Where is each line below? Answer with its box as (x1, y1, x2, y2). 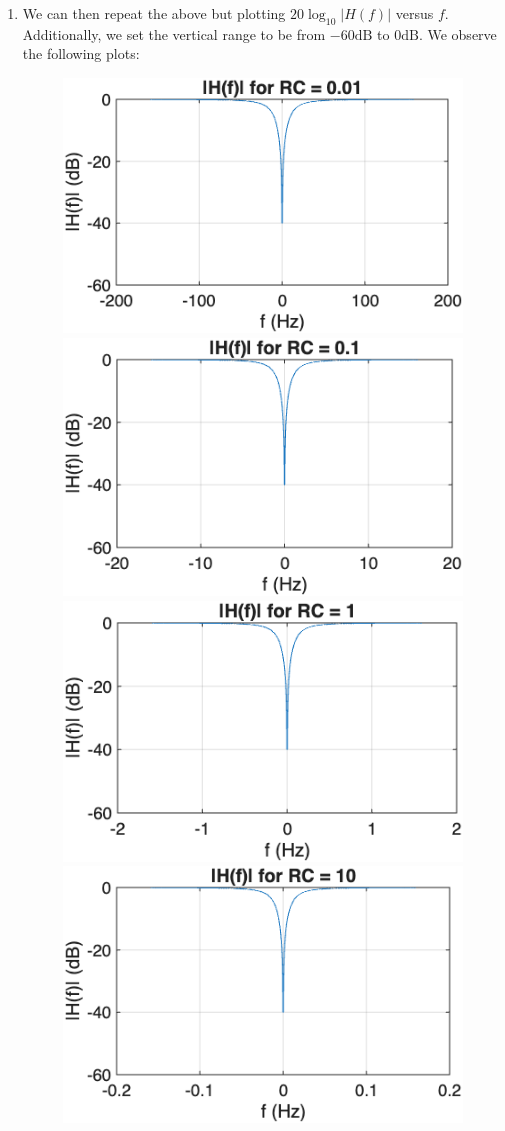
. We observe (418, 23, 497, 44)
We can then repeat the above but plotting (22, 3, 286, 23)
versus (395, 3, 434, 23)
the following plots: (22, 43, 140, 64)
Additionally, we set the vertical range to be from (22, 23, 326, 44)
